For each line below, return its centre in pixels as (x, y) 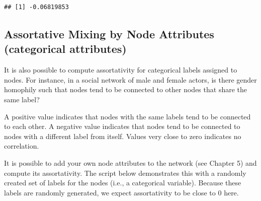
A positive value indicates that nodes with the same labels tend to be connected (127, 116)
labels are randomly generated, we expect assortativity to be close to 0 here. (121, 192)
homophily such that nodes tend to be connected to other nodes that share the (125, 89)
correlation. (22, 146)
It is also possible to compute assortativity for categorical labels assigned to (121, 70)
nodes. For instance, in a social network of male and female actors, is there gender (130, 79)
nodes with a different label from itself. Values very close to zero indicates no (123, 136)
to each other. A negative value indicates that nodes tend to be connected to (122, 126)
